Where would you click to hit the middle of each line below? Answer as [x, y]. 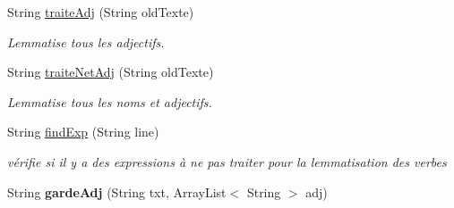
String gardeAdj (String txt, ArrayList [117, 191]
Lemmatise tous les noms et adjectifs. [110, 101]
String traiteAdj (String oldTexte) [101, 12]
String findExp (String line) [83, 132]
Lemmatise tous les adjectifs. [86, 42]
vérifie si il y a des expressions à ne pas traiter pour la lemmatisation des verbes [227, 161]
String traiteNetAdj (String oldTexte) [111, 72]
